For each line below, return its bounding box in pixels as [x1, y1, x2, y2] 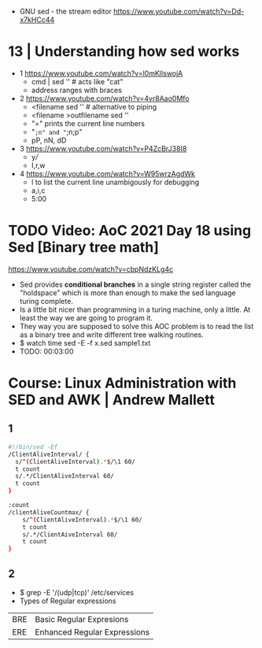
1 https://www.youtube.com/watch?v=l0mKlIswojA [19, 69, 183, 78]
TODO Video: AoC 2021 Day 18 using [8, 222, 252, 239]
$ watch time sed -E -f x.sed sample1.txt [19, 338, 151, 347]
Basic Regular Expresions [35, 613, 129, 624]
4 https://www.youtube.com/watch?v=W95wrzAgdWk [19, 168, 195, 178]
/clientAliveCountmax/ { [8, 508, 90, 517]
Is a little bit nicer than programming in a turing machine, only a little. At [19, 305, 251, 314]
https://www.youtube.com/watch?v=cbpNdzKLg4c [8, 264, 174, 274]
